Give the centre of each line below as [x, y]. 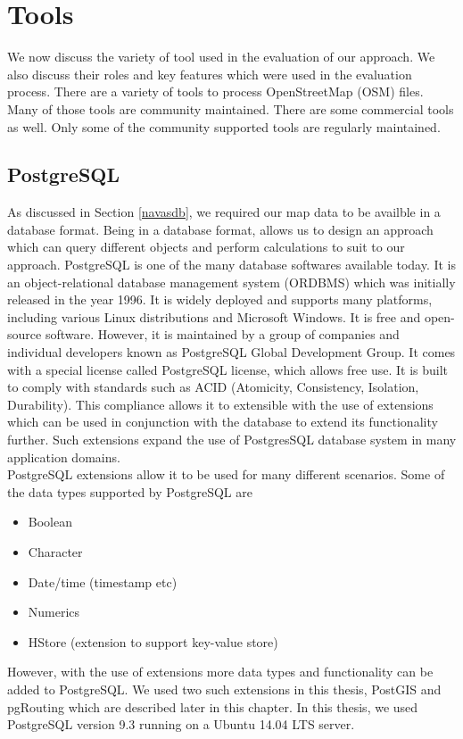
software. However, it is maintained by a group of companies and [222, 334]
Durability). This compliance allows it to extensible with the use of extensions [220, 404]
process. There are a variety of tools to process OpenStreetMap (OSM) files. [215, 91]
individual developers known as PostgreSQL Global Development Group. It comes [231, 352]
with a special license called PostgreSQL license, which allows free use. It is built [228, 369]
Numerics [54, 612]
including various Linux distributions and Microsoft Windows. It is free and [214, 316]
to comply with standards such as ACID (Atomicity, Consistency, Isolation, [213, 387]
